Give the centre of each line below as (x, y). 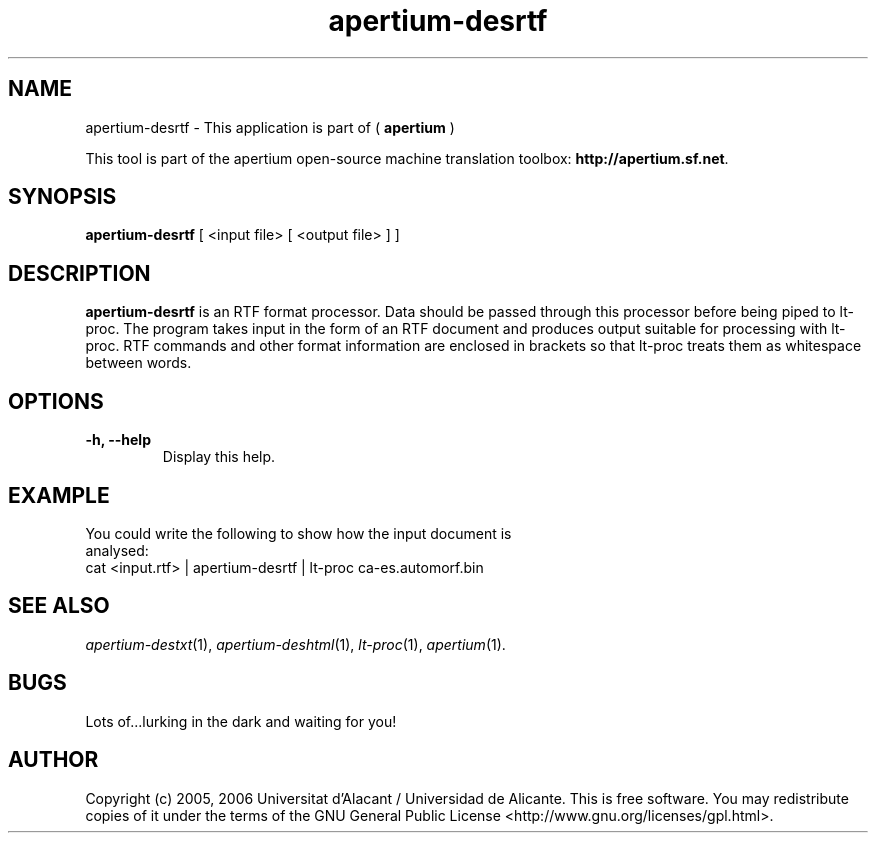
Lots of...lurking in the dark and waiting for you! (241, 721)
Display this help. (219, 457)
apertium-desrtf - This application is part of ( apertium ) (270, 127)
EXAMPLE (59, 495)
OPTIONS (56, 401)
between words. (138, 363)
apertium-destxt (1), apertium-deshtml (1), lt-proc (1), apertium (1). (295, 644)
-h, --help (118, 440)
